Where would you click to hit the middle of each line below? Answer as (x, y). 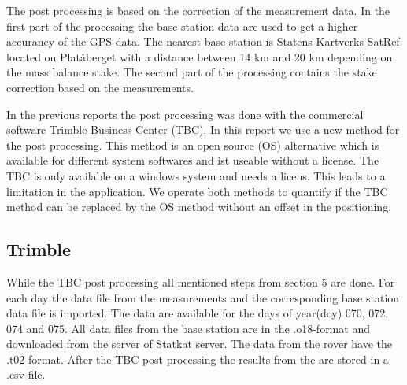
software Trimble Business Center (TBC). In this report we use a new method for (203, 130)
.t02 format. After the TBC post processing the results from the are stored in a (198, 359)
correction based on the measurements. (100, 87)
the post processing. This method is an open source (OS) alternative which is (193, 144)
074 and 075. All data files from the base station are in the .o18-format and (188, 328)
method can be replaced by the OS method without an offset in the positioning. (199, 207)
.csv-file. (26, 374)
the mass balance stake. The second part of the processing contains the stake (192, 72)
